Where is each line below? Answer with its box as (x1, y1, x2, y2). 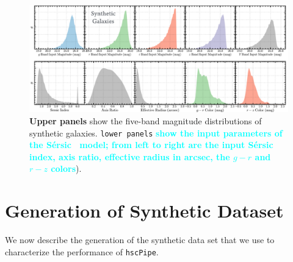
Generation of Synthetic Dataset (5, 198, 284, 223)
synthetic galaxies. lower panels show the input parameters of (29, 126, 283, 139)
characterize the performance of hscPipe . (5, 245, 159, 258)
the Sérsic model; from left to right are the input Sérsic (29, 138, 273, 151)
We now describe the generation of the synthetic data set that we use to (5, 233, 275, 246)
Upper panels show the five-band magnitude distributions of (29, 114, 262, 127)
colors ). (51, 162, 82, 175)
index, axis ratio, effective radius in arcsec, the (29, 150, 230, 163)
